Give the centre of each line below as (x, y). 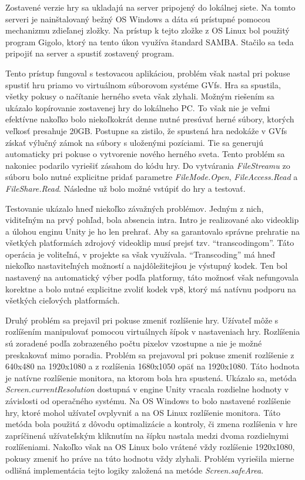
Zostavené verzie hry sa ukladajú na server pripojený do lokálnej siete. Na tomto (150, 7)
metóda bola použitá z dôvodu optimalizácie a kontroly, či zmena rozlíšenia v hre (151, 424)
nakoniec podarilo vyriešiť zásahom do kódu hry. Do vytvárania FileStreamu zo (148, 165)
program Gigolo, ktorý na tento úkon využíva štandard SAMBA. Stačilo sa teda (150, 41)
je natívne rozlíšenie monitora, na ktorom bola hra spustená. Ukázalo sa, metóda (151, 377)
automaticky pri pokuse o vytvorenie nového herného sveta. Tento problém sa (145, 154)
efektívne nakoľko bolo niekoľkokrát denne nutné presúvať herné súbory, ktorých (150, 119)
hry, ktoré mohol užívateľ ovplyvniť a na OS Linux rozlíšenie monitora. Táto (143, 412)
